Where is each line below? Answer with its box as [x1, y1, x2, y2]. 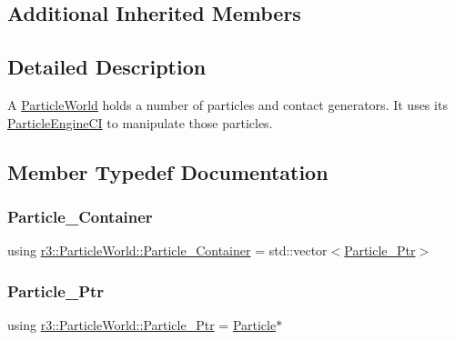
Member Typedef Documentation [7, 157, 329, 185]
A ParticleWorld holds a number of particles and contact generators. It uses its [7, 95, 448, 114]
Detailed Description [7, 53, 207, 81]
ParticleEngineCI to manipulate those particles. [7, 113, 273, 132]
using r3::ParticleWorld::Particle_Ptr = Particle [7, 315, 277, 334]
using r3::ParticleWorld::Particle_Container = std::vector [7, 241, 328, 260]
